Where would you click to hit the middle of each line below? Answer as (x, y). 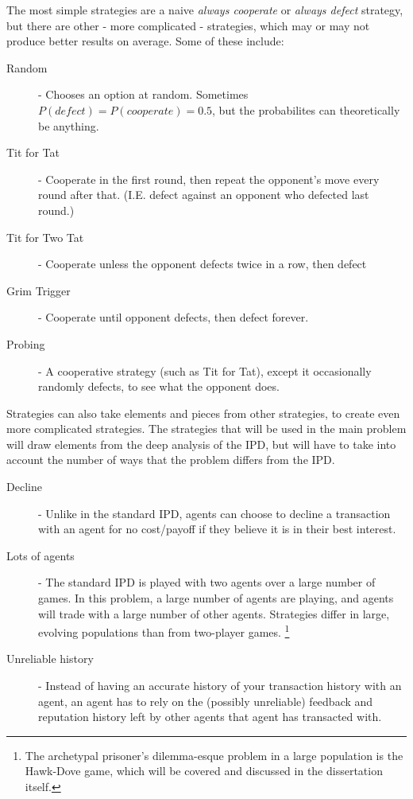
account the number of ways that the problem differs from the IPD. (171, 460)
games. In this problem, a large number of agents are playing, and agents (216, 598)
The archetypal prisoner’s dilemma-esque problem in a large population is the (214, 755)
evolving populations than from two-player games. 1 (164, 631)
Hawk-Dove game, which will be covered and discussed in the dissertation (204, 771)
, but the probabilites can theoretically (306, 109)
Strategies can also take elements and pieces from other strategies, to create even (203, 413)
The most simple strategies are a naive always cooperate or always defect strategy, (205, 10)
